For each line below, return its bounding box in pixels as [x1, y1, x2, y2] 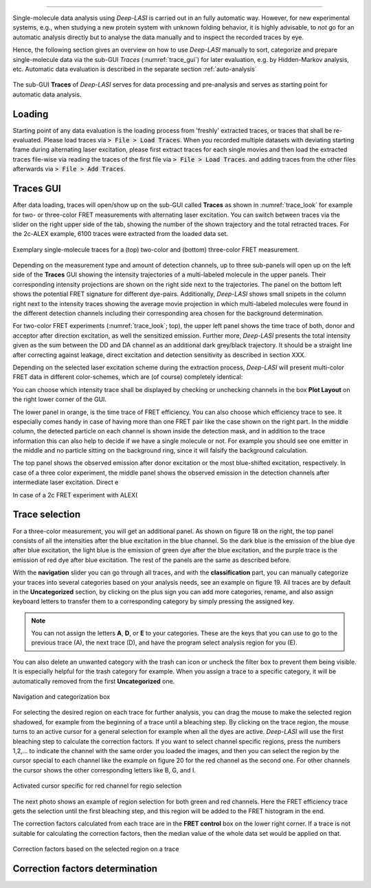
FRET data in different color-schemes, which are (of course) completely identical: [12, 373, 243, 381]
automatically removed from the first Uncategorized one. [12, 677, 175, 685]
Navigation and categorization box [12, 693, 110, 701]
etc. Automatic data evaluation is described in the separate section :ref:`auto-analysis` [12, 65, 257, 73]
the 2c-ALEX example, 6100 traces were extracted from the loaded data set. [12, 230, 228, 238]
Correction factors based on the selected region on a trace [12, 845, 179, 853]
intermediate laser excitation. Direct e [12, 478, 119, 486]
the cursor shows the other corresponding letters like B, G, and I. [12, 766, 196, 774]
